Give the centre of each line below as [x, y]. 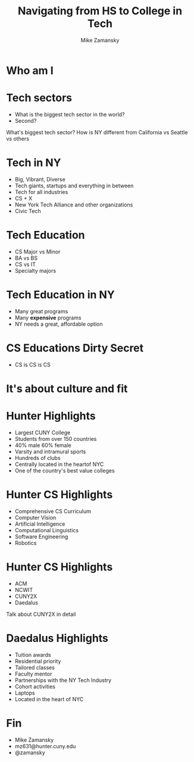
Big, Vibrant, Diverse [40, 179]
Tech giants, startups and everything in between [74, 186]
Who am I [30, 70]
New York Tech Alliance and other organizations [74, 205]
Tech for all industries [41, 192]
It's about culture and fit [67, 388]
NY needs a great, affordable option [59, 324]
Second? [26, 121]
